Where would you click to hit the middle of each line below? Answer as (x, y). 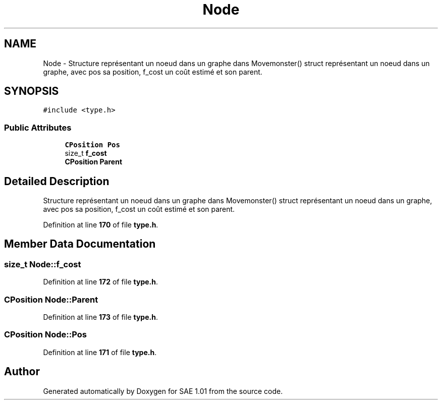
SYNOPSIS (32, 91)
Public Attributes (38, 127)
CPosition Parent (94, 162)
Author (22, 372)
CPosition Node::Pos (45, 335)
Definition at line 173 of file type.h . (100, 317)
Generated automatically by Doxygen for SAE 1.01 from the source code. (163, 391)
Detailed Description (57, 181)
